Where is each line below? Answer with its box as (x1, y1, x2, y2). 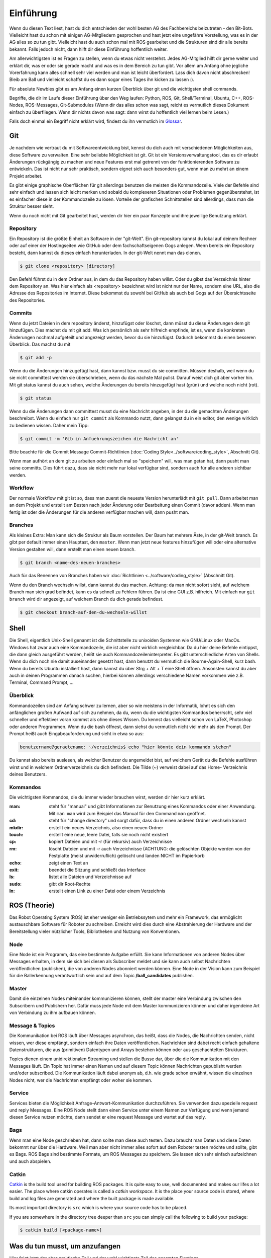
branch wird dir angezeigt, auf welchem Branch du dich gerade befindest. (9, 596, 164, 602)
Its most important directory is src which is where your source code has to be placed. (9, 1205, 188, 1211)
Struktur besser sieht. (9, 203, 54, 209)
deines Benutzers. (9, 771, 47, 777)
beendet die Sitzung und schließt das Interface (49, 867, 146, 873)
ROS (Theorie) (9, 901, 55, 909)
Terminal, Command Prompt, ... (9, 679, 74, 685)
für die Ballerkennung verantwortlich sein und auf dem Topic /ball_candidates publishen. (9, 973, 194, 979)
